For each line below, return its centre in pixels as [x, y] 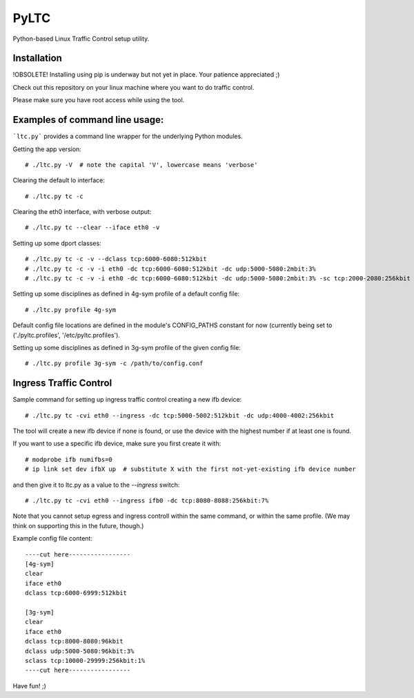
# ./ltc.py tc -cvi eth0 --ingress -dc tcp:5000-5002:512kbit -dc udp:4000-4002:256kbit [180, 415]
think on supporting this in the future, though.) [78, 525]
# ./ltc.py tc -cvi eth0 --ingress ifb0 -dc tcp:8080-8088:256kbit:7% [147, 501]
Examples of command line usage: [88, 120]
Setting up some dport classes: [57, 243]
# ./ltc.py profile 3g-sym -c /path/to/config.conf [114, 363]
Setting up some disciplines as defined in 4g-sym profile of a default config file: [126, 294]
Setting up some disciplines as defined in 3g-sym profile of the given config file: [127, 348]
